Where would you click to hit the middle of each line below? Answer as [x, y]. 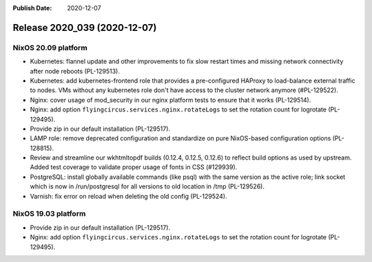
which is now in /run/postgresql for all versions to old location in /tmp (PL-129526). [147, 186]
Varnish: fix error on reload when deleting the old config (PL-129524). [128, 196]
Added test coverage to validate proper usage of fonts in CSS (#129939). [134, 167]
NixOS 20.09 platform [50, 47]
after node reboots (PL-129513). [75, 71]
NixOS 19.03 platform [49, 214]
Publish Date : [32, 8]
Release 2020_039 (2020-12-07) [85, 28]
